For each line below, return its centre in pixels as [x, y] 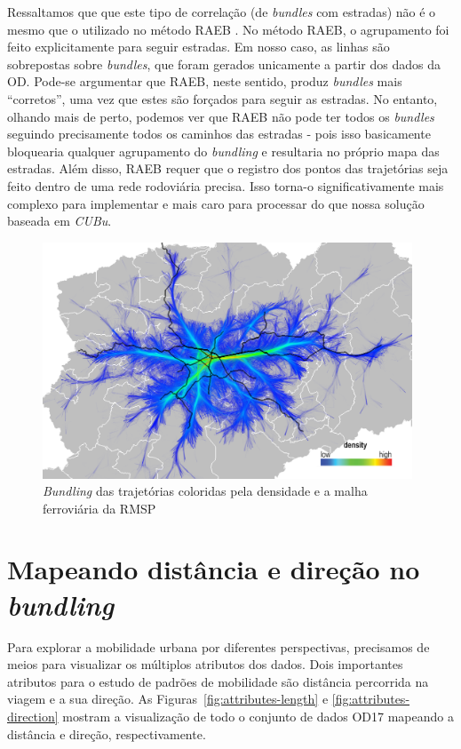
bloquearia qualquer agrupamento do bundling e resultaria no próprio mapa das [223, 151]
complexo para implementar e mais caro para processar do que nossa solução [216, 203]
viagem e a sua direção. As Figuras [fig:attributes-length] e [168, 699]
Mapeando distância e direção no [214, 569]
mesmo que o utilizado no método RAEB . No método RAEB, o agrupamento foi [228, 29]
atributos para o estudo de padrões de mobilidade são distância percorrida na [218, 681]
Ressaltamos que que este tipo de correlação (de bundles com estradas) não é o [222, 12]
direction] [33, 716]
